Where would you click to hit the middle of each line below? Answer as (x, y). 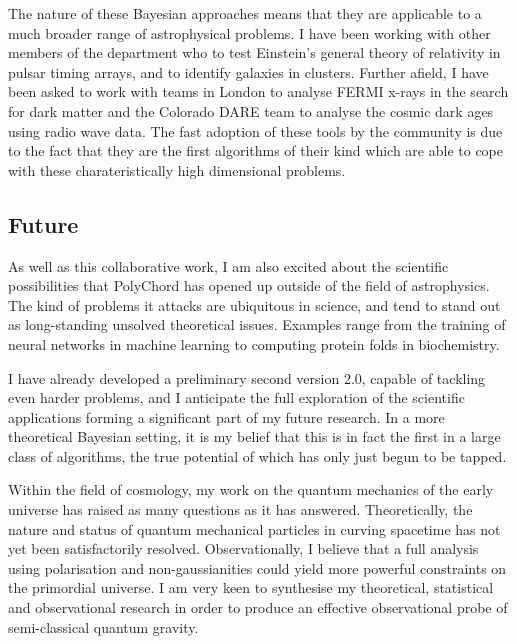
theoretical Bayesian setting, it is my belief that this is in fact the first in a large (254, 436)
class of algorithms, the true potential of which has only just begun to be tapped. (257, 455)
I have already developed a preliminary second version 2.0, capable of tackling (247, 377)
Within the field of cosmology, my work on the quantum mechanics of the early (251, 489)
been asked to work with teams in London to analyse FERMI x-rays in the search (258, 91)
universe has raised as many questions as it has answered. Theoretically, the (240, 509)
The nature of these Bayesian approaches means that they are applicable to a (245, 13)
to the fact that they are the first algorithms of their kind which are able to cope (256, 150)
